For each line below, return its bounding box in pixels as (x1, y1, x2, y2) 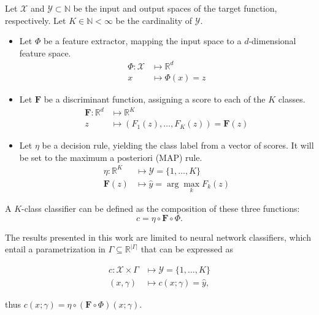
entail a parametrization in (5, 243, 106, 255)
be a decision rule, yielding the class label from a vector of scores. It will (42, 139, 314, 152)
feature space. (19, 46, 71, 59)
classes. (278, 92, 306, 105)
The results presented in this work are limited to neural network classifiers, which (5, 230, 311, 243)
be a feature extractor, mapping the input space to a (43, 34, 242, 47)
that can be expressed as (140, 243, 233, 255)
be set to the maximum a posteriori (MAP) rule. (19, 150, 202, 163)
